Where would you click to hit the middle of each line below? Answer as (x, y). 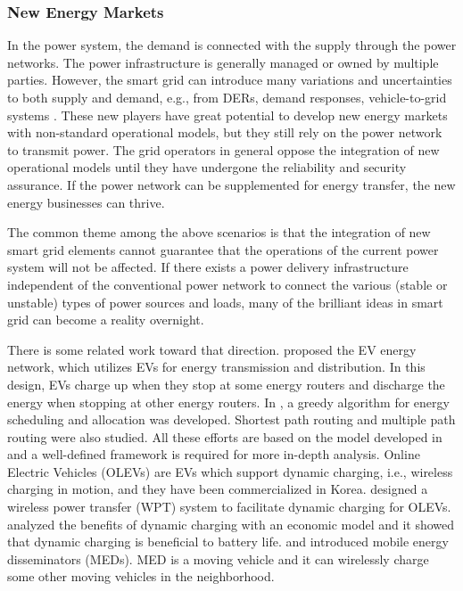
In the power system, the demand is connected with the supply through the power (232, 45)
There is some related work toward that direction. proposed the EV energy (212, 349)
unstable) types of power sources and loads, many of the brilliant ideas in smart (225, 302)
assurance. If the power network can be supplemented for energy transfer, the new (231, 184)
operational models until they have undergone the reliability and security (207, 167)
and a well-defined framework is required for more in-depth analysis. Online (214, 454)
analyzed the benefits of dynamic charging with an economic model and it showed (231, 524)
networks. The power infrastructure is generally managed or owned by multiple (223, 62)
